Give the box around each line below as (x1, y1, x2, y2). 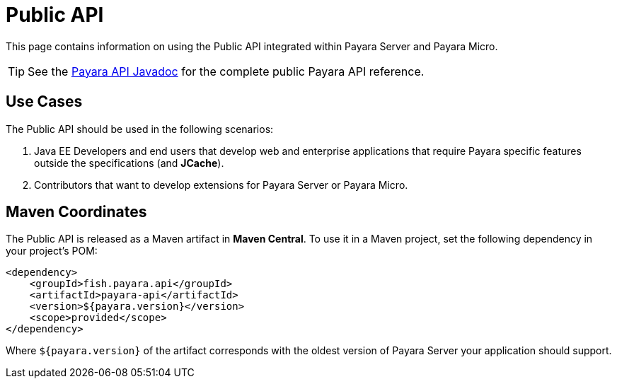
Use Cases (6, 93, 83, 111)
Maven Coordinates (6, 203, 147, 221)
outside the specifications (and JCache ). (34, 156, 224, 169)
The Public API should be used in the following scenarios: (6, 122, 274, 135)
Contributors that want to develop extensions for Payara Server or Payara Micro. (34, 178, 408, 191)
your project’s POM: (6, 245, 98, 257)
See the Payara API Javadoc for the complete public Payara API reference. (28, 64, 425, 78)
